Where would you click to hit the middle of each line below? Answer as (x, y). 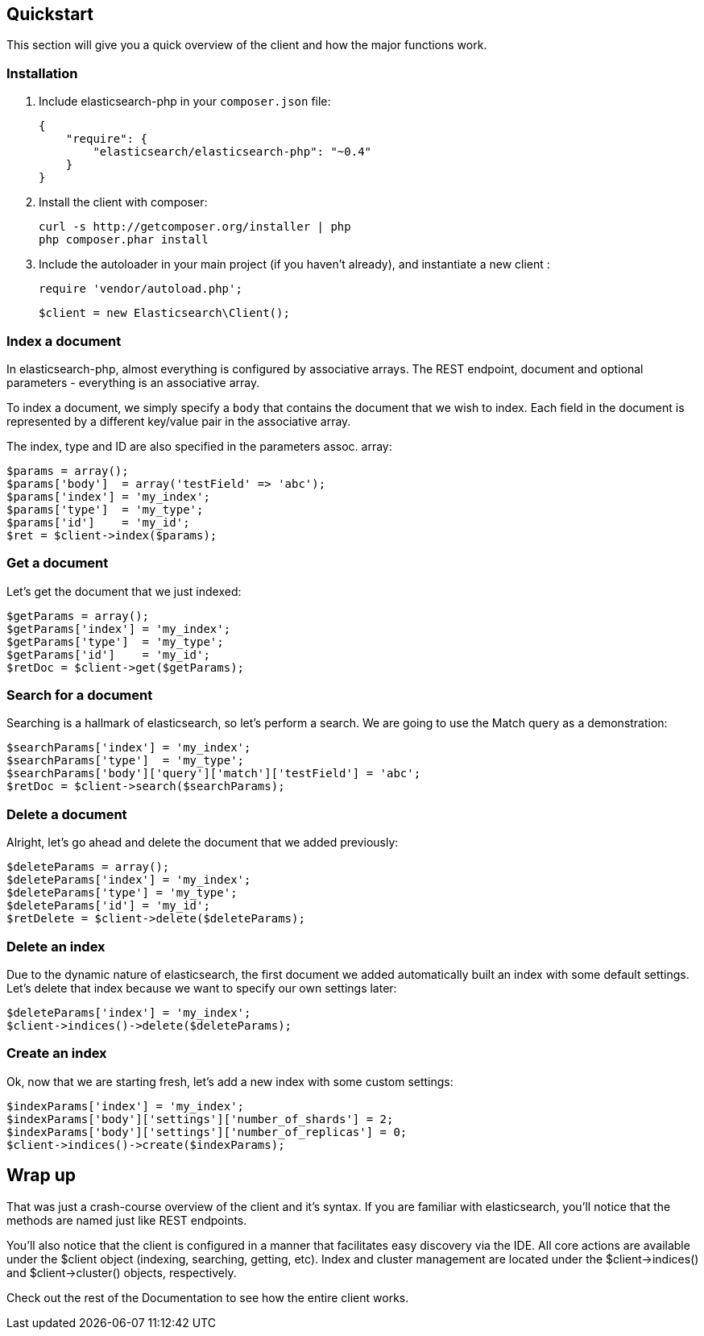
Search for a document (80, 695)
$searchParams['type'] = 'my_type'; (126, 761)
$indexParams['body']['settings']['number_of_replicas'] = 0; (207, 1132)
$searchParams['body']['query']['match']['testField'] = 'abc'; (214, 774)
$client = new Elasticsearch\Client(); (164, 313)
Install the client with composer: (123, 202)
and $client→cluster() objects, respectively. (122, 1272)
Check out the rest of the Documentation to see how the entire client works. (208, 1297)
